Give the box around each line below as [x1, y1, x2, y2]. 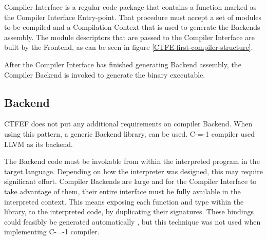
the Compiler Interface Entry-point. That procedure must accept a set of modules [4, 11, 262, 22]
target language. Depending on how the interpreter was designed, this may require [4, 165, 263, 176]
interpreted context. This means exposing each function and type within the [4, 196, 244, 207]
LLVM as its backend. [4, 138, 73, 149]
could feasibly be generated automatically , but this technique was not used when [4, 216, 261, 227]
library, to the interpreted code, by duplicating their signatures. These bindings [4, 206, 254, 217]
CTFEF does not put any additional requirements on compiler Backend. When [4, 118, 253, 129]
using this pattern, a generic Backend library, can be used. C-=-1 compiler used [4, 128, 255, 139]
